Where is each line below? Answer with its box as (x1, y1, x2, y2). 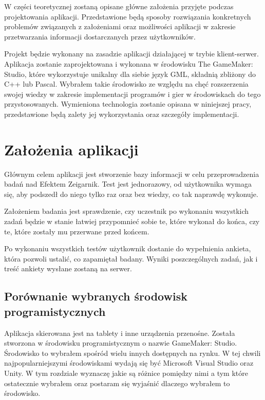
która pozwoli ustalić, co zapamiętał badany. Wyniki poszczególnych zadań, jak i (4, 253, 258, 264)
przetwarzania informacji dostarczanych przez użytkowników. (4, 31, 196, 42)
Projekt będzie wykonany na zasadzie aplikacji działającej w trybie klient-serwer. (4, 48, 259, 59)
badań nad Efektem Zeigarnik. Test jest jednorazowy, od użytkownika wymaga (4, 178, 252, 189)
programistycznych (4, 303, 106, 319)
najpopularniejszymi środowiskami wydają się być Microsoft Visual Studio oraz (4, 357, 254, 368)
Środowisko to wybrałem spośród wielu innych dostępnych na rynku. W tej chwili (4, 347, 261, 358)
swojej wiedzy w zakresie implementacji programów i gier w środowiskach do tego (4, 88, 261, 99)
